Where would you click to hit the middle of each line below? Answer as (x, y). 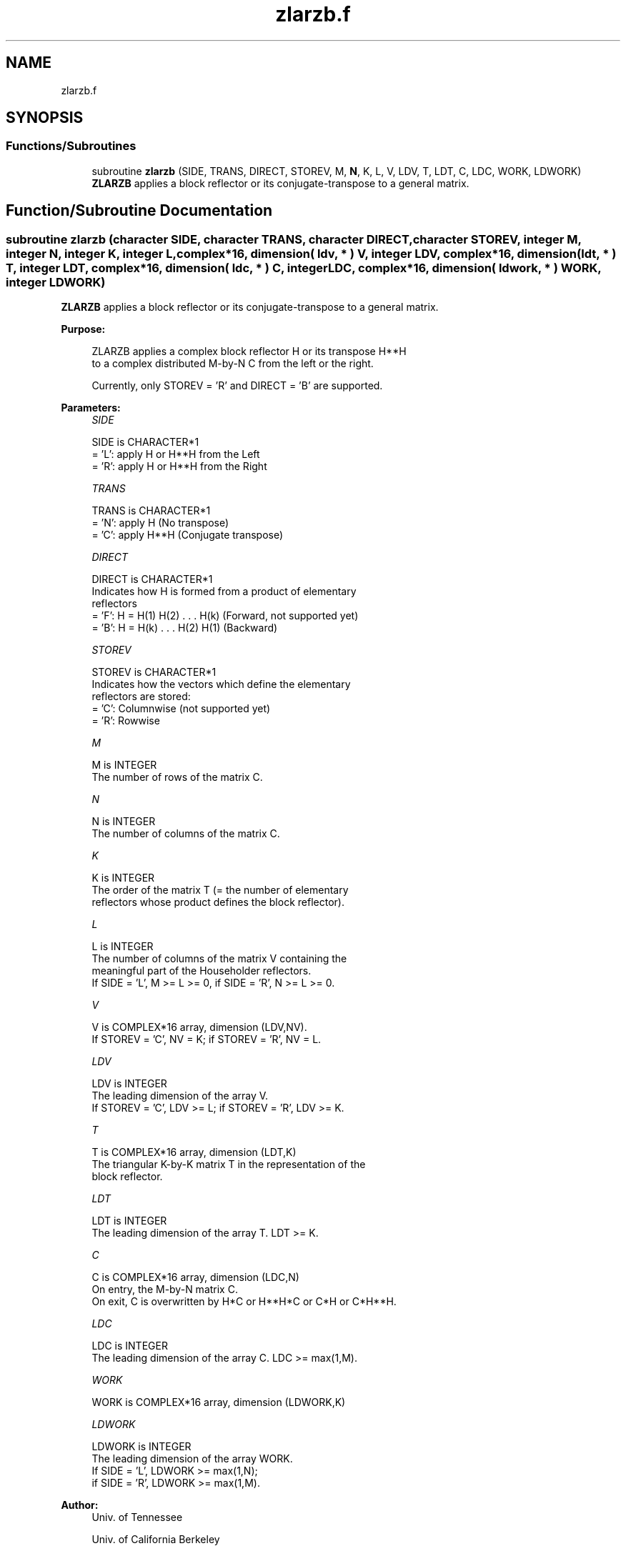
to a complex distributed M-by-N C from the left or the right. (233, 364)
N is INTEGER (124, 822)
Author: (80, 1505)
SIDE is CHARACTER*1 (145, 442)
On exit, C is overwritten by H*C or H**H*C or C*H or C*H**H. (244, 1302)
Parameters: (91, 408)
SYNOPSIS (45, 118)
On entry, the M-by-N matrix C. (165, 1290)
